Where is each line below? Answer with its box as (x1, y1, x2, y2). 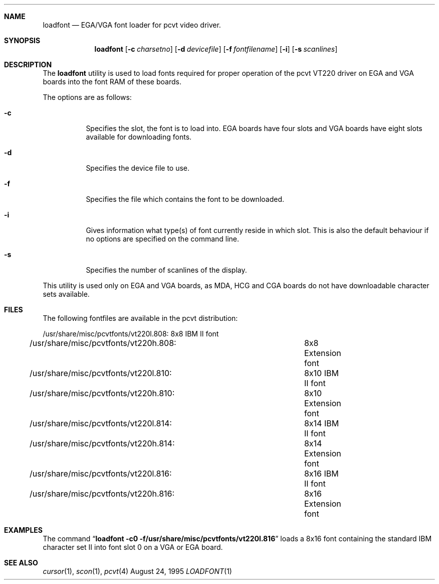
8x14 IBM (304, 418, 339, 428)
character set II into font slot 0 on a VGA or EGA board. (43, 543, 223, 551)
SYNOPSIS (4, 36, 41, 45)
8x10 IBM (304, 368, 339, 378)
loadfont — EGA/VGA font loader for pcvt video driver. (43, 21, 221, 29)
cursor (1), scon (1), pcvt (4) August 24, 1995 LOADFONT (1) (43, 567, 232, 575)
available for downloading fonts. (86, 133, 192, 141)
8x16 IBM (304, 469, 339, 479)
